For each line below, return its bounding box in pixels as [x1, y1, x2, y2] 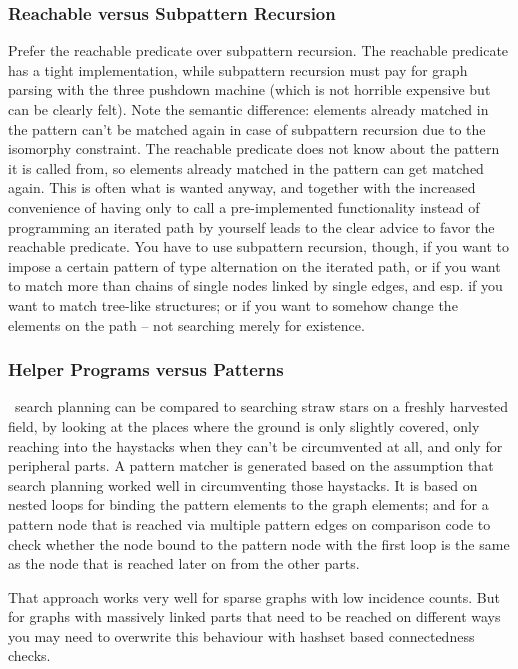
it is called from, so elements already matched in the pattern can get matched [8, 157, 484, 178]
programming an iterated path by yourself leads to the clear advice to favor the [8, 216, 495, 237]
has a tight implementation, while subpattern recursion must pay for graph [8, 59, 468, 80]
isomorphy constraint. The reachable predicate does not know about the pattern [8, 138, 500, 159]
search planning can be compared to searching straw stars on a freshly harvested [14, 396, 509, 417]
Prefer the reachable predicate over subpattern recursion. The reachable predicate [8, 40, 509, 61]
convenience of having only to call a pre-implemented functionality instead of [8, 196, 480, 217]
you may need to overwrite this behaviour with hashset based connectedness [8, 625, 475, 646]
